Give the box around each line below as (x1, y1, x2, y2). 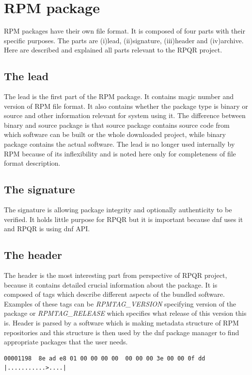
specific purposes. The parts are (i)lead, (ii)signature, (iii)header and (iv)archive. (4, 35, 244, 45)
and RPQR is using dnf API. (4, 223, 90, 234)
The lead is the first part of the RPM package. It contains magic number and (4, 91, 234, 102)
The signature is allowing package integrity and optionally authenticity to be (4, 205, 232, 215)
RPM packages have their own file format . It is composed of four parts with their (4, 26, 245, 36)
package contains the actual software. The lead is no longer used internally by (4, 139, 235, 149)
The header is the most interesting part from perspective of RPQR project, (4, 270, 227, 280)
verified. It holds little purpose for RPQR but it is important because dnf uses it (4, 214, 243, 224)
